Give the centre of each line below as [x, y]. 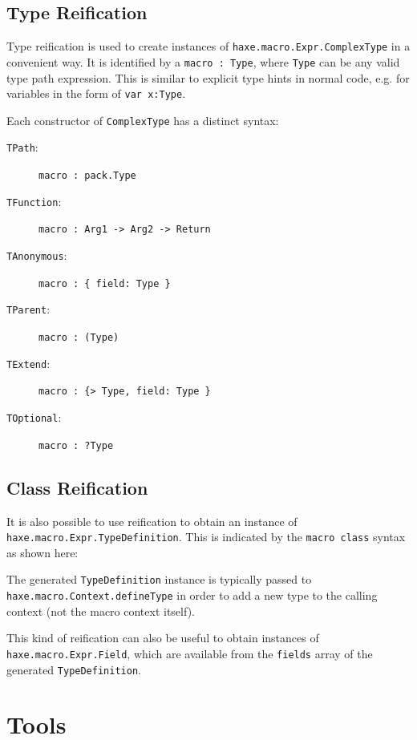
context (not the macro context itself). [101, 611]
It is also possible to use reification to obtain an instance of [152, 521]
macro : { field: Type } [105, 283]
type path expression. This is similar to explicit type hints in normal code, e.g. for [208, 77]
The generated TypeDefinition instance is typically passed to [159, 579]
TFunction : [34, 201]
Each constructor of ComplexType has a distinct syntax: [143, 120]
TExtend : [28, 363]
